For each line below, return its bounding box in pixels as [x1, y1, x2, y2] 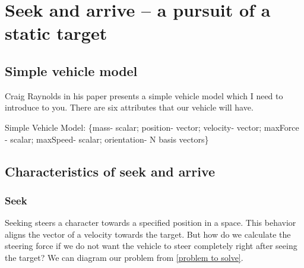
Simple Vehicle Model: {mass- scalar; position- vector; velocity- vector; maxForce [5, 121, 299, 133]
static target [5, 21, 107, 45]
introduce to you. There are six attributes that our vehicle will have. [5, 101, 254, 113]
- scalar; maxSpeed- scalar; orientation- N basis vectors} [5, 133, 209, 145]
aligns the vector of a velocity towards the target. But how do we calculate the [5, 228, 291, 240]
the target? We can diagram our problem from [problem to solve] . [5, 251, 243, 263]
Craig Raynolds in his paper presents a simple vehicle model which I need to [5, 89, 283, 102]
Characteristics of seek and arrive [5, 162, 216, 180]
